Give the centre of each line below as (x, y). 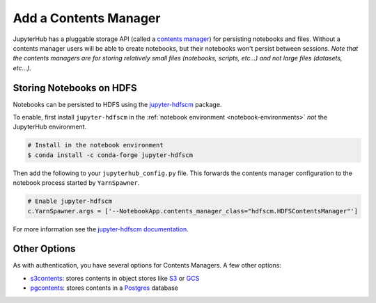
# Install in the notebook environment (95, 145)
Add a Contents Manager (87, 18)
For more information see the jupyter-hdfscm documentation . (101, 229)
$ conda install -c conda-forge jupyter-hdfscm (110, 155)
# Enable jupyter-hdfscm (70, 201)
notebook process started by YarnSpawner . (76, 183)
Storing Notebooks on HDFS (75, 88)
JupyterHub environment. (50, 127)
